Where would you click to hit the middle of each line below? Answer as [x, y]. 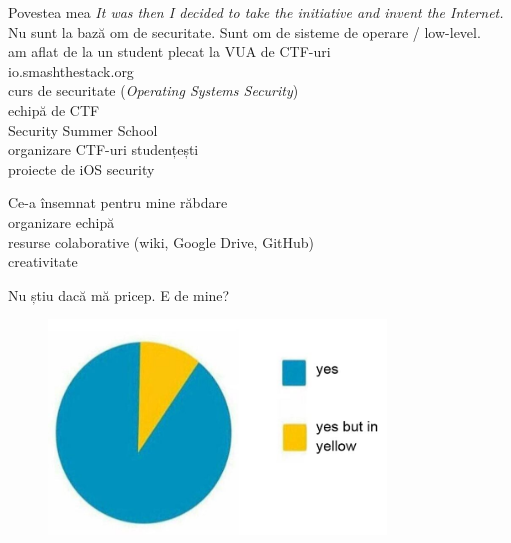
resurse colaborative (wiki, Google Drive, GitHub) [161, 241]
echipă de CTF [54, 109]
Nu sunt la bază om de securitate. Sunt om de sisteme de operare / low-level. [244, 31]
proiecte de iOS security [81, 168]
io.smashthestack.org [71, 70]
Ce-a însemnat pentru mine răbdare [118, 202]
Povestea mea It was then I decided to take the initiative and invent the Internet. [256, 12]
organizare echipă [61, 221]
